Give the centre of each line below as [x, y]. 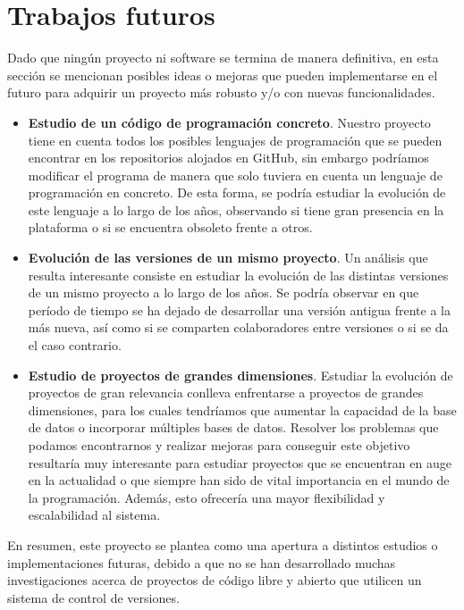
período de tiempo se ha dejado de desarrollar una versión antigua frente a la [240, 309]
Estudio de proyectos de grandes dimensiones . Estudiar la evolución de [240, 375]
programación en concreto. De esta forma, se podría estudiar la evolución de [237, 192]
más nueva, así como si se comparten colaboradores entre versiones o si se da [238, 327]
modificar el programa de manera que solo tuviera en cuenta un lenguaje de [235, 175]
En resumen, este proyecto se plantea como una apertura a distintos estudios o [223, 544]
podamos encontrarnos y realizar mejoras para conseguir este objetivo [219, 445]
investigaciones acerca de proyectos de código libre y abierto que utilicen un [215, 580]
